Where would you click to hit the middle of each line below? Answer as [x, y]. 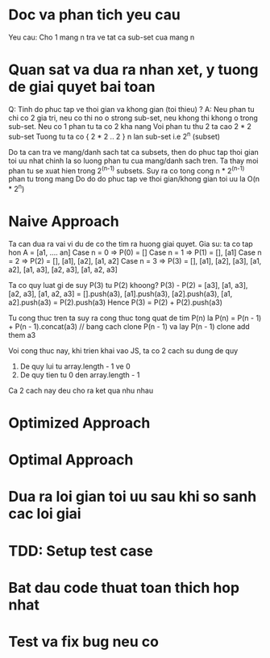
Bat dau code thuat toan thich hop [124, 587]
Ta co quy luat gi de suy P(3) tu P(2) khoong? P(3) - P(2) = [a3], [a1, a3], [128, 285]
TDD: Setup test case [81, 551]
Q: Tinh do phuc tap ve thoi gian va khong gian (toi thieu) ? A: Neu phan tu [132, 109]
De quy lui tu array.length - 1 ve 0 [75, 366]
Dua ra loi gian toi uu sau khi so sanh [133, 497]
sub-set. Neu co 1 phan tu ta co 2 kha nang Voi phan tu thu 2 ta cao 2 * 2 [130, 126]
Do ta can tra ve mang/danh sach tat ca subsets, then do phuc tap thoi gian [134, 152]
